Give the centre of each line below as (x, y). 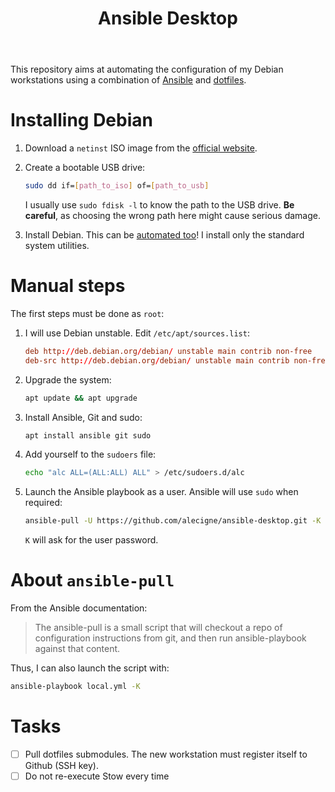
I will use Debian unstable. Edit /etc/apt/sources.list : (137, 333)
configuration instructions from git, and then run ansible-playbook (170, 638)
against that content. (77, 649)
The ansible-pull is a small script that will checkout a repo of (158, 628)
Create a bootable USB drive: (85, 168)
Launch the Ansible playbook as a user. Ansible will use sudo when (161, 492)
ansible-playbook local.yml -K (75, 687)
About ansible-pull (92, 580)
